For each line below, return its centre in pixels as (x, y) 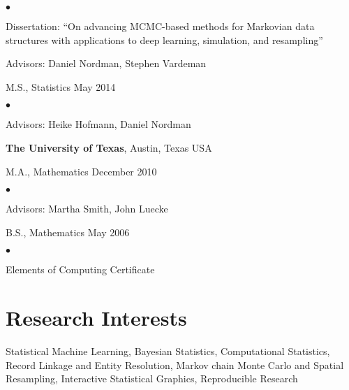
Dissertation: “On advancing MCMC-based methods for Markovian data (160, 26)
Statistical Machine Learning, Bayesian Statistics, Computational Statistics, (168, 351)
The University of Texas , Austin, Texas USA (109, 147)
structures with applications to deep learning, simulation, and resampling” (164, 39)
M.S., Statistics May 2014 (61, 86)
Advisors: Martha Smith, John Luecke (87, 209)
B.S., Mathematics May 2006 (68, 232)
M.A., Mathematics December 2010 (81, 171)
